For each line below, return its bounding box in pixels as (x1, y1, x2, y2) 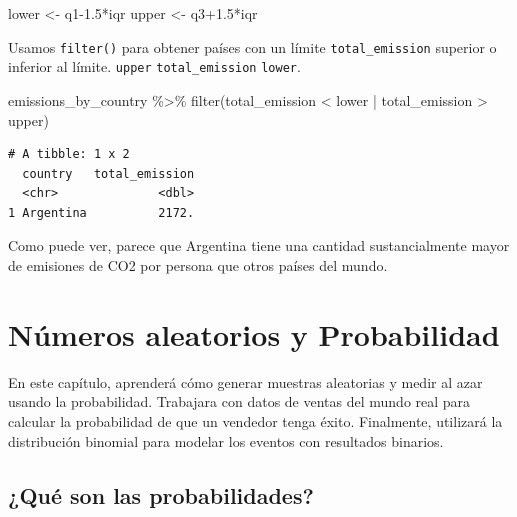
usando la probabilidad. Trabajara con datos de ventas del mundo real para (8, 391, 471, 412)
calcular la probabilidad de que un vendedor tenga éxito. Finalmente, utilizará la (8, 410, 503, 431)
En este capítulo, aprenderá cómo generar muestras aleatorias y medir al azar (8, 371, 483, 392)
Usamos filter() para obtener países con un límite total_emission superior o (8, 36, 497, 57)
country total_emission (22, 166, 195, 181)
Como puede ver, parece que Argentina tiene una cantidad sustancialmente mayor (8, 235, 510, 256)
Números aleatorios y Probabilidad (8, 313, 500, 354)
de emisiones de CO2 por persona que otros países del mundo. (8, 255, 388, 276)
